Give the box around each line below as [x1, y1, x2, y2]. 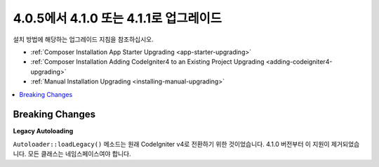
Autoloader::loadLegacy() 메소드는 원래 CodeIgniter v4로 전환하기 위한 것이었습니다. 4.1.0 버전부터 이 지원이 [13, 140, 330, 148]
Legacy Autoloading [13, 127, 74, 135]
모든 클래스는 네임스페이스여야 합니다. [27, 149, 131, 158]
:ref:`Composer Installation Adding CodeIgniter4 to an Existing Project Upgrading [30, 58, 265, 66]
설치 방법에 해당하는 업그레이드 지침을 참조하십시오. [13, 35, 154, 44]
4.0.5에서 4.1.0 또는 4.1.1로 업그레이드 [13, 11, 222, 26]
